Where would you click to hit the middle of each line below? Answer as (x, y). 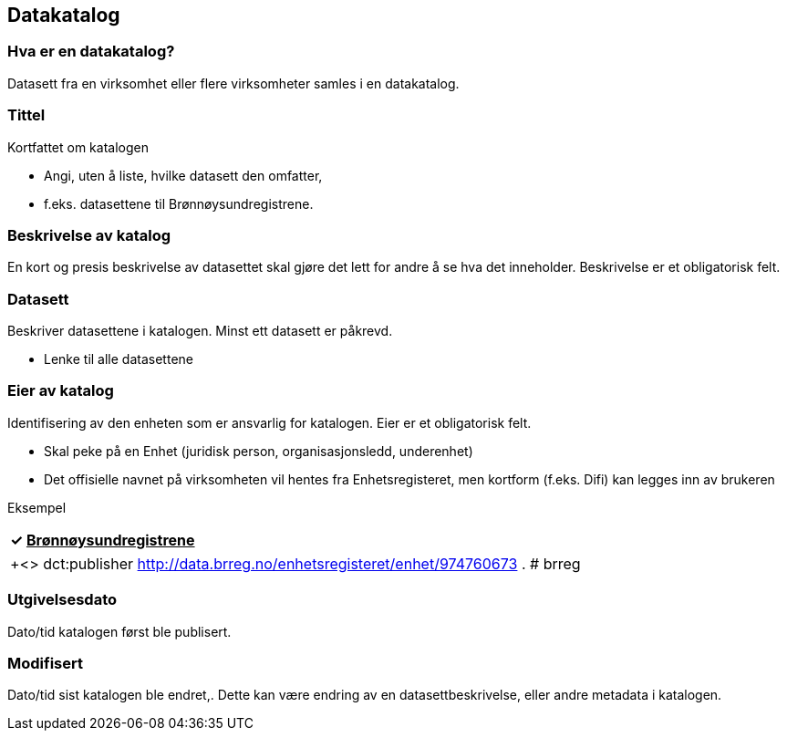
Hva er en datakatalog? (91, 52)
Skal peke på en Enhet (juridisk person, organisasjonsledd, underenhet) (259, 451)
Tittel (26, 115)
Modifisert (45, 663)
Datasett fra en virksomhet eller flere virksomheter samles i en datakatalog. (233, 83)
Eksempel (37, 507)
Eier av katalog (61, 391)
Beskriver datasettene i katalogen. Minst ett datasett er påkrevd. (200, 331)
